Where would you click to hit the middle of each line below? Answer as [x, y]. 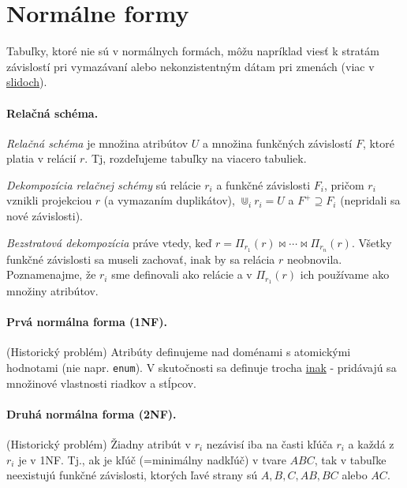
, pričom [344, 184]
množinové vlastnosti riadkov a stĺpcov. [101, 383]
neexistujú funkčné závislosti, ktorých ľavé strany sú [132, 475]
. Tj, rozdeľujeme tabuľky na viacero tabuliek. [196, 158]
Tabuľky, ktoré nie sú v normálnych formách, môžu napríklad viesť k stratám [193, 51]
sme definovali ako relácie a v [182, 274]
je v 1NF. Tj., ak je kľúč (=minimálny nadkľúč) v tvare [152, 459]
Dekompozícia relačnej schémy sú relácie [104, 184]
